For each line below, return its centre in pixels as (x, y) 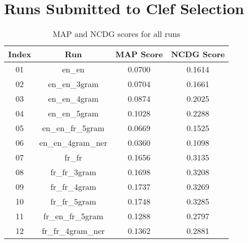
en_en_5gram (73, 113)
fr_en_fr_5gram (73, 216)
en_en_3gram (73, 84)
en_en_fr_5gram (73, 128)
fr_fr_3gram (73, 172)
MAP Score (139, 54)
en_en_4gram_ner (73, 143)
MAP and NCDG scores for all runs (117, 34)
